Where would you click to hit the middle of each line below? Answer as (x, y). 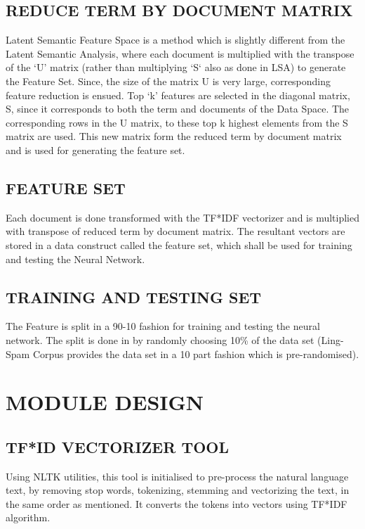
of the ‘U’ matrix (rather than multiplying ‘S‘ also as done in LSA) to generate (176, 67)
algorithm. (28, 517)
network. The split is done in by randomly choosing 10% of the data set (160, 339)
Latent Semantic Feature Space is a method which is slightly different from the (175, 40)
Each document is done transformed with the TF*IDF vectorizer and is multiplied (182, 217)
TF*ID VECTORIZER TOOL (118, 446)
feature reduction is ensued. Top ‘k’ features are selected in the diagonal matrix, (178, 95)
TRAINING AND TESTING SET (134, 297)
